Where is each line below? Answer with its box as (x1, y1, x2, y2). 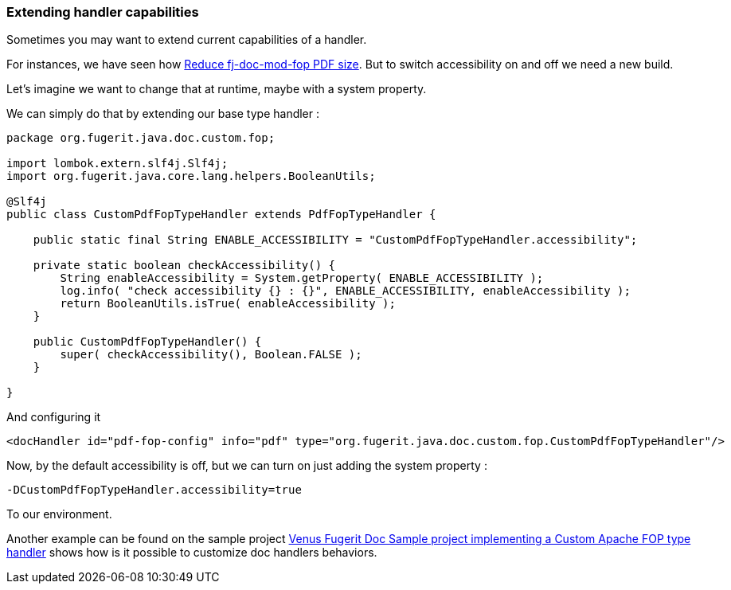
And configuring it (6, 410, 101, 424)
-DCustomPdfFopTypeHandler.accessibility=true (6, 483, 302, 497)
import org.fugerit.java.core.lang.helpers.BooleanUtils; (6, 170, 376, 183)
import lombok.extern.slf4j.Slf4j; (6, 157, 229, 170)
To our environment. (6, 507, 112, 522)
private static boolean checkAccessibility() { (33, 259, 336, 272)
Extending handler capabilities (6, 4, 199, 20)
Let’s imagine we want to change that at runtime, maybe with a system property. (6, 82, 427, 96)
